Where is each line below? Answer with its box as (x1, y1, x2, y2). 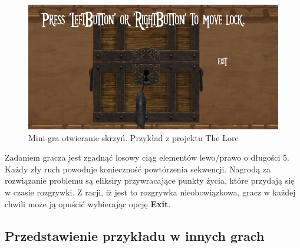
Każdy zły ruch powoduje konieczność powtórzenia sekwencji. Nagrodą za (5, 162, 271, 175)
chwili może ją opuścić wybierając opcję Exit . (5, 197, 171, 210)
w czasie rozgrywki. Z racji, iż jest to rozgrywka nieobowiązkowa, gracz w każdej (5, 186, 296, 198)
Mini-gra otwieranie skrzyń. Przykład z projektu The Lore (28, 131, 239, 143)
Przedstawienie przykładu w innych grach (5, 226, 265, 244)
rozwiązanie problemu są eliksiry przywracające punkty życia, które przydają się (5, 174, 295, 187)
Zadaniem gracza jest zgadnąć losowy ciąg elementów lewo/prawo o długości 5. (5, 151, 289, 164)
